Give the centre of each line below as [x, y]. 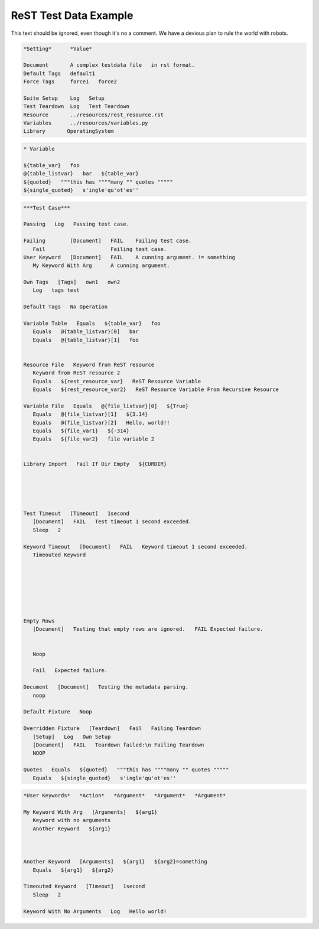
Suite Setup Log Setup [64, 98]
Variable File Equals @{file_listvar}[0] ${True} [106, 406]
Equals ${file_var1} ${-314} [81, 431]
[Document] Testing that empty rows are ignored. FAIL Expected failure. [148, 629]
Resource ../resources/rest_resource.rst [93, 115]
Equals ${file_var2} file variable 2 [94, 439]
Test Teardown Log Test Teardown [77, 107]
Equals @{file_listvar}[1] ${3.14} [90, 414]
